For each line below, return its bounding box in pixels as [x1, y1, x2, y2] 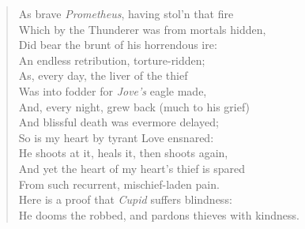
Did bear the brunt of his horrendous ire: [18, 36, 217, 53]
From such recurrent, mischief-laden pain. [18, 175, 220, 192]
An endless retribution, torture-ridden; [18, 51, 205, 68]
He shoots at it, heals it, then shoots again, [18, 145, 228, 161]
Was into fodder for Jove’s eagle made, [18, 82, 207, 99]
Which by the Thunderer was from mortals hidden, [18, 21, 266, 37]
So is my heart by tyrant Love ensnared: [18, 129, 214, 145]
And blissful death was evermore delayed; [18, 114, 219, 130]
